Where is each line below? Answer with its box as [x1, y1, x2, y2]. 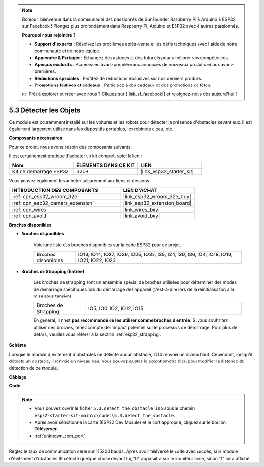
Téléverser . [34, 426, 58, 432]
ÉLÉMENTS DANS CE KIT [76, 162, 135, 169]
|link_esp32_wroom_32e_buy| [123, 193, 192, 200]
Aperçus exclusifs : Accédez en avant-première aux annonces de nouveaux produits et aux [34, 62, 220, 67]
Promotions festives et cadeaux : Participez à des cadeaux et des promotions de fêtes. [34, 82, 212, 88]
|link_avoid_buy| [123, 212, 160, 219]
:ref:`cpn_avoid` [12, 212, 48, 219]
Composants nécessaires [9, 135, 62, 141]
